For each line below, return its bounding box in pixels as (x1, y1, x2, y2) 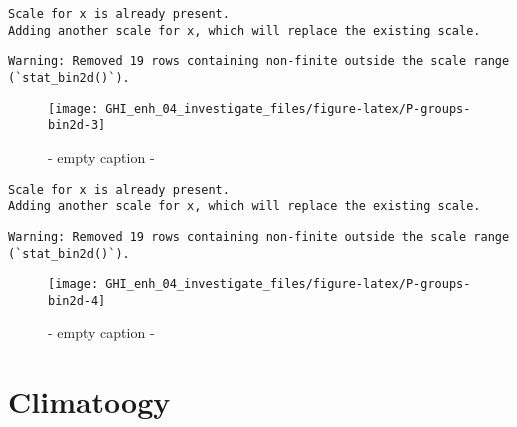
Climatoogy (8, 381, 171, 422)
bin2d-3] (48, 118, 106, 133)
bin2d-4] (48, 293, 106, 308)
